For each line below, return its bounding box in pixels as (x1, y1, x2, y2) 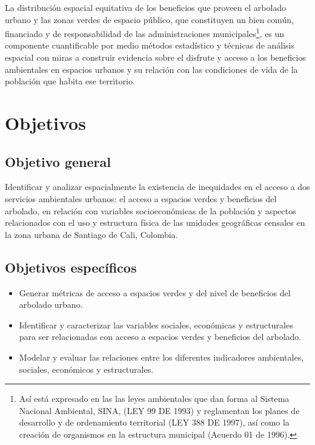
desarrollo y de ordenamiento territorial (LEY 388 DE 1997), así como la (19, 416, 290, 429)
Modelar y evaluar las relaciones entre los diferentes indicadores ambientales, (19, 350, 304, 363)
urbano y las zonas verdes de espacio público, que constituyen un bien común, (5, 13, 294, 25)
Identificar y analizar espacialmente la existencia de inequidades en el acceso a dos (5, 180, 310, 193)
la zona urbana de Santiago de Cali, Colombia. (5, 228, 178, 240)
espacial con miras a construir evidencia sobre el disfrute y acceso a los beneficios (5, 51, 306, 64)
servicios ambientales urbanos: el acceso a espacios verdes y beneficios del (5, 192, 277, 205)
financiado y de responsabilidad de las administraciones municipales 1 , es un (5, 25, 285, 39)
